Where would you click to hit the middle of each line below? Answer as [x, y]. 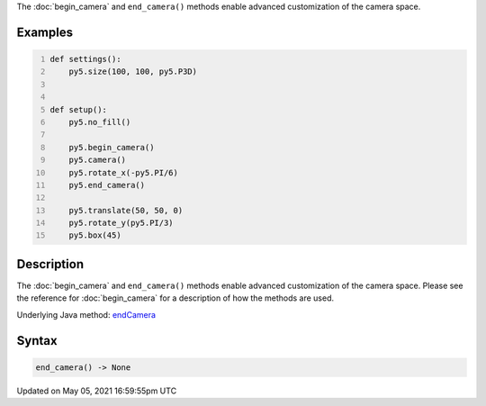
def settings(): [85, 59]
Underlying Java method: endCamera [86, 314]
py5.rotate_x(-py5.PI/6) [124, 172]
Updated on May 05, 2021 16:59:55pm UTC [97, 391]
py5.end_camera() [107, 185]
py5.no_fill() [100, 122]
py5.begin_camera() [112, 147]
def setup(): [79, 109]
